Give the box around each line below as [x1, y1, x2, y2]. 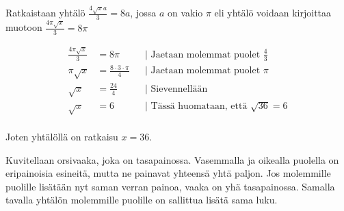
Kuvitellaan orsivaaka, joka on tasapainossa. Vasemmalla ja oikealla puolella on [5, 152, 339, 166]
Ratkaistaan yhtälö [5, 5, 85, 20]
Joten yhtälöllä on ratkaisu [5, 129, 118, 144]
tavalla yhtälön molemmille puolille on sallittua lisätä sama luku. [5, 193, 278, 207]
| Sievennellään [144, 84, 208, 94]
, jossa [130, 5, 157, 20]
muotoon [5, 20, 42, 34]
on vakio [167, 5, 203, 20]
